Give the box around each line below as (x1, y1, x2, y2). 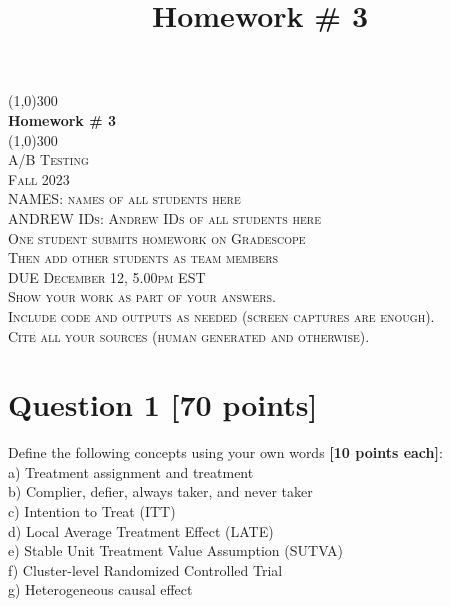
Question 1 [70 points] (8, 384, 318, 425)
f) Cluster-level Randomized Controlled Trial (8, 559, 283, 580)
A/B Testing (8, 149, 89, 170)
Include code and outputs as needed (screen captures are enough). (8, 305, 435, 326)
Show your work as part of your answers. (8, 286, 276, 307)
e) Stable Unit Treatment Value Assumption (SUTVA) (8, 540, 344, 561)
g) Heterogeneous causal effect (8, 579, 193, 600)
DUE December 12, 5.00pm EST (8, 266, 206, 287)
